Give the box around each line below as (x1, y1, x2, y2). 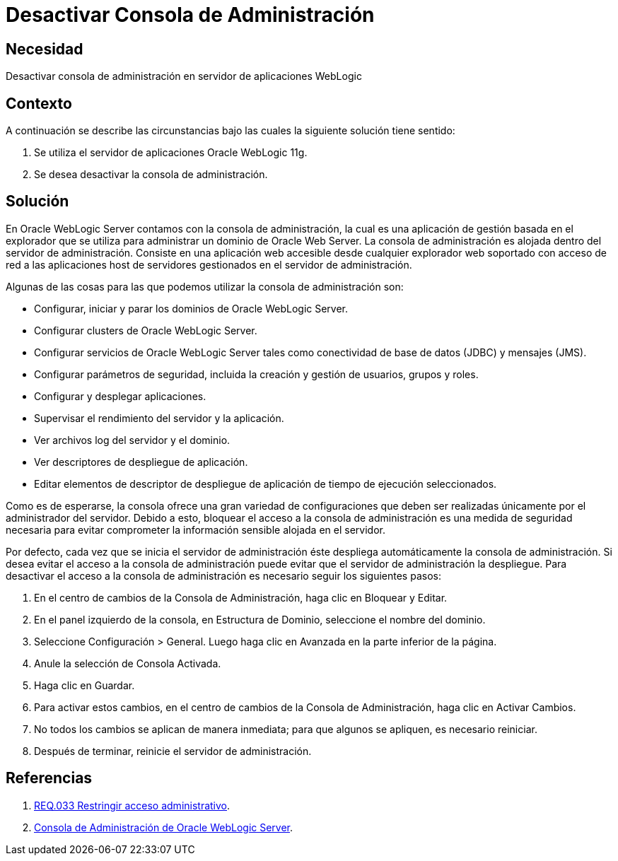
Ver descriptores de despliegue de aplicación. (34, 455, 248, 468)
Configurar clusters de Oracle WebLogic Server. (34, 324, 257, 336)
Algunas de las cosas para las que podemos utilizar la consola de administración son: (6, 280, 404, 293)
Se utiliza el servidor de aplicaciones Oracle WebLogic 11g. (34, 146, 308, 159)
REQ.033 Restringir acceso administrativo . (34, 799, 231, 812)
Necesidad (6, 40, 83, 58)
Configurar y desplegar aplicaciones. (34, 389, 206, 402)
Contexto (6, 94, 72, 112)
